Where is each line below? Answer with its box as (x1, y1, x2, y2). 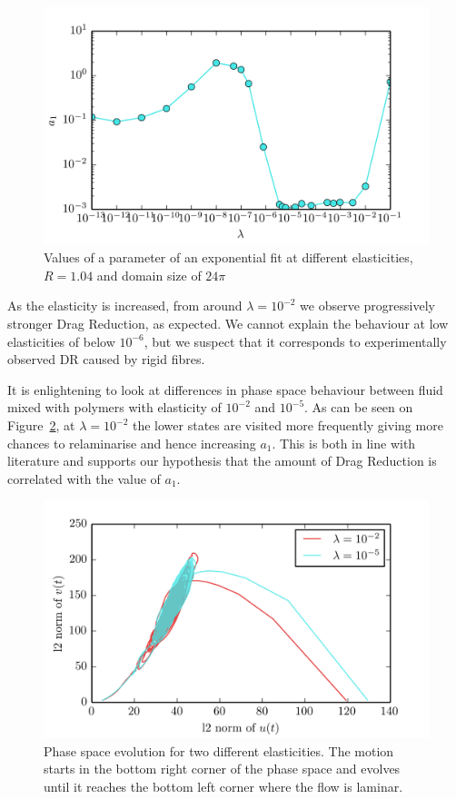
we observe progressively (300, 296, 435, 315)
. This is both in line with (272, 433, 416, 452)
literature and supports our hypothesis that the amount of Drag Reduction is (7, 451, 437, 470)
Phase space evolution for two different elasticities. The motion (44, 741, 394, 760)
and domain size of (96, 265, 202, 284)
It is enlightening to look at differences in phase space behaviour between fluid (7, 380, 443, 399)
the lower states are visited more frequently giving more (133, 416, 443, 435)
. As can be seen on (304, 398, 413, 417)
